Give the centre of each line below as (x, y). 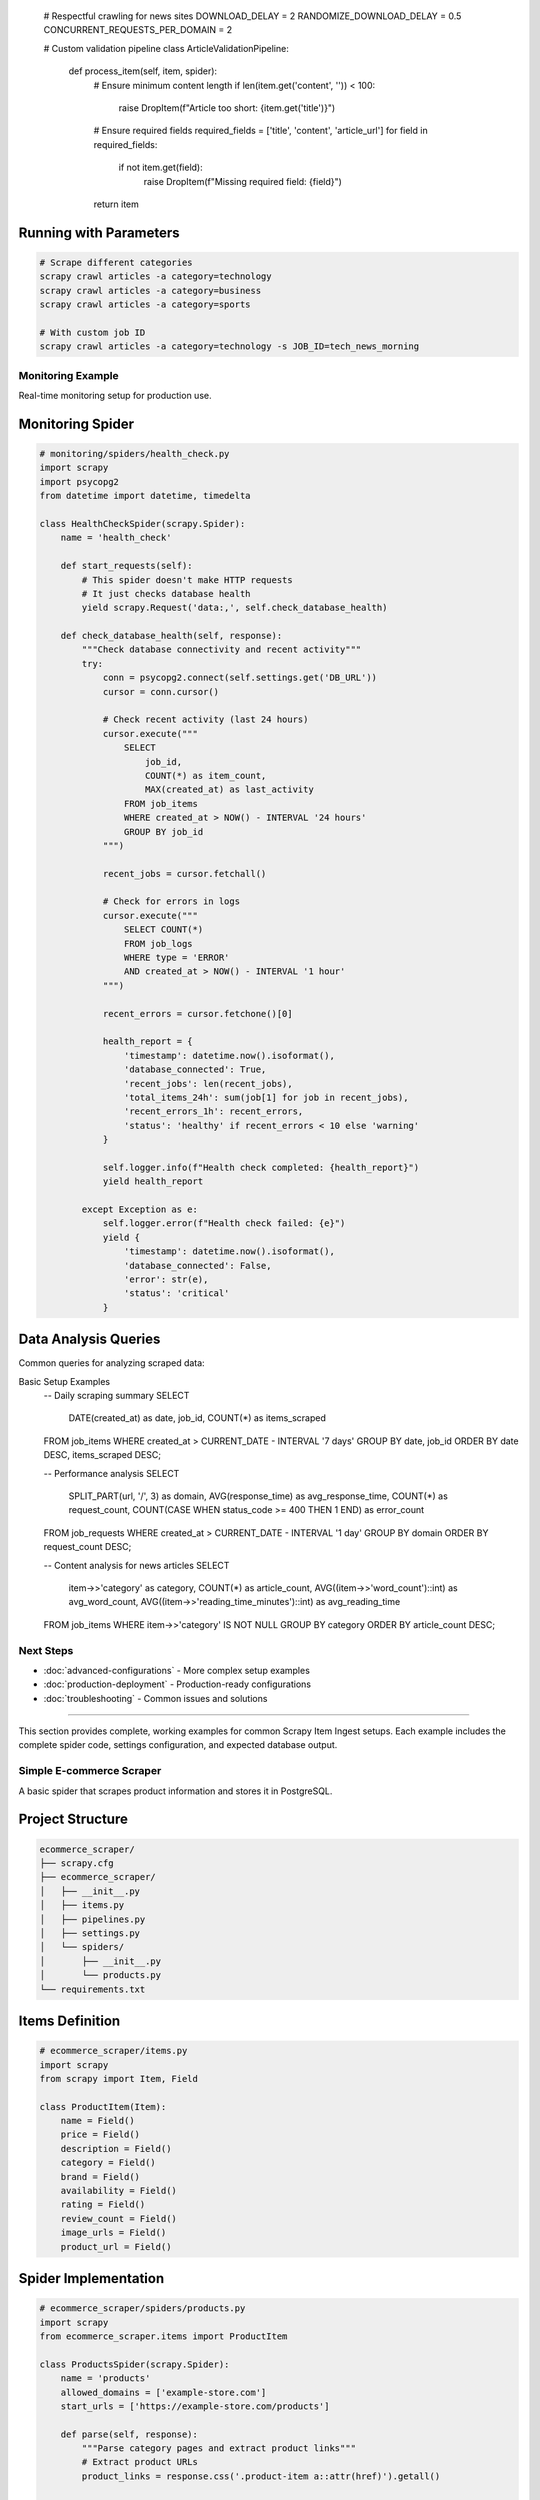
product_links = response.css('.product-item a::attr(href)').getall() (261, 2476)
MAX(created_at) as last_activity (229, 789)
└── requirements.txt (92, 1989)
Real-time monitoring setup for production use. (115, 395)
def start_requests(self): (127, 566)
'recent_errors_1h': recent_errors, (213, 1111)
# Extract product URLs (140, 2462)
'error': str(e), (166, 1279)
